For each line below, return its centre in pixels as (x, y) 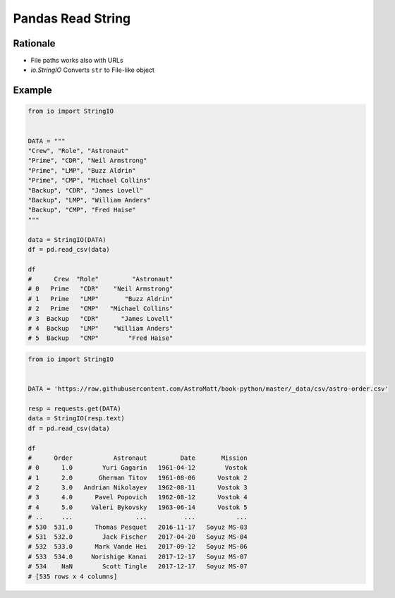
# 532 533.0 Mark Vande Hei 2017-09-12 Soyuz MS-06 (138, 547)
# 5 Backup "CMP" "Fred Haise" (101, 338)
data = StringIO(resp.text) (76, 419)
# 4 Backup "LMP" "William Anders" (101, 329)
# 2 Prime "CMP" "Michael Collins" (101, 309)
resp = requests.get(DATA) (74, 408)
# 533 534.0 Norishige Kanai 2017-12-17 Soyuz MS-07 (138, 556)
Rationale (34, 43)
